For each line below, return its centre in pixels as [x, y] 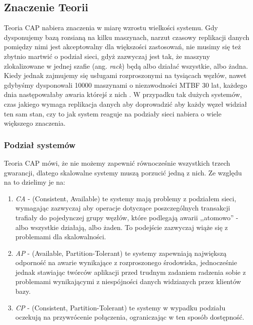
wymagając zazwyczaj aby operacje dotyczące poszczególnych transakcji [123, 208]
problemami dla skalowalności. [61, 237]
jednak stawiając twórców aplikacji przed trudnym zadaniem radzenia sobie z [131, 272]
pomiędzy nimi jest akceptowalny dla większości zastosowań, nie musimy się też [123, 47]
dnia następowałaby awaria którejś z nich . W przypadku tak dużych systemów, [123, 94]
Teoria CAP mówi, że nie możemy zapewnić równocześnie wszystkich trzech [117, 162]
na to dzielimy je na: [35, 182]
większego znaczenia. [35, 123]
